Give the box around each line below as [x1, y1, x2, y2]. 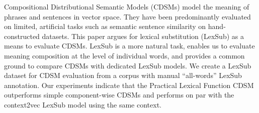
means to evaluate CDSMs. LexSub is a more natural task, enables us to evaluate [4, 40, 255, 51]
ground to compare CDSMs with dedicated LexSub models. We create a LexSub [4, 60, 251, 70]
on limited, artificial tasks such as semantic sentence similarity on [4, 21, 206, 31]
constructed [4, 30, 40, 41]
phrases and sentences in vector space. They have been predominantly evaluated [4, 11, 251, 21]
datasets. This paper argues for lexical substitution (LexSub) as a [42, 30, 244, 41]
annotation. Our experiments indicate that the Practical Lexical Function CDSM [4, 79, 254, 90]
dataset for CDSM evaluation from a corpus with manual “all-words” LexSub [4, 70, 242, 80]
